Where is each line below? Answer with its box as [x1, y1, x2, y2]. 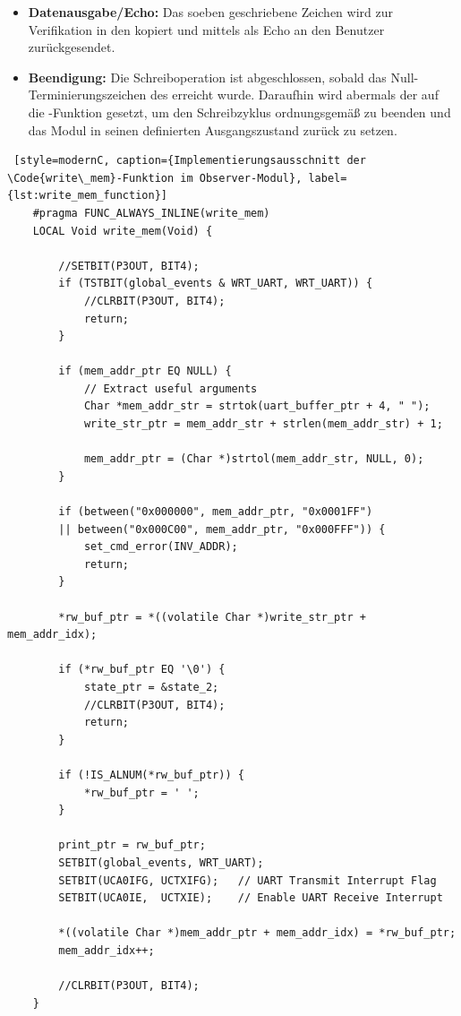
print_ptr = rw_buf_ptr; [58, 839, 206, 852]
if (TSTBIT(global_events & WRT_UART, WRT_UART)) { [58, 277, 373, 290]
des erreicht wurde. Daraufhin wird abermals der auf [150, 85, 439, 104]
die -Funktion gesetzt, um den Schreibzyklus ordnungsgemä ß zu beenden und [28, 102, 451, 121]
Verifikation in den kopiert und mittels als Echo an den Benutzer [28, 20, 385, 39]
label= [308, 171, 347, 185]
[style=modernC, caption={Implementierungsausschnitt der [13, 154, 366, 168]
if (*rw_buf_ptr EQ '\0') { [58, 663, 226, 676]
